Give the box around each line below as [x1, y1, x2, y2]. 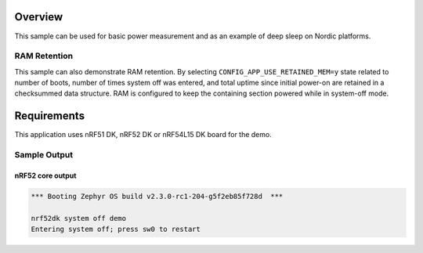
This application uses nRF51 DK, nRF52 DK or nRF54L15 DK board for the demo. [14, 130, 272, 139]
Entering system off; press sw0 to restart [31, 225, 201, 234]
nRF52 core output [14, 171, 77, 180]
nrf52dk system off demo [31, 214, 127, 222]
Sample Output [14, 150, 74, 161]
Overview [14, 10, 63, 23]
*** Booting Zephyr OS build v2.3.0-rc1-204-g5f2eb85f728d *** [31, 192, 284, 201]
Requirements [14, 110, 85, 123]
